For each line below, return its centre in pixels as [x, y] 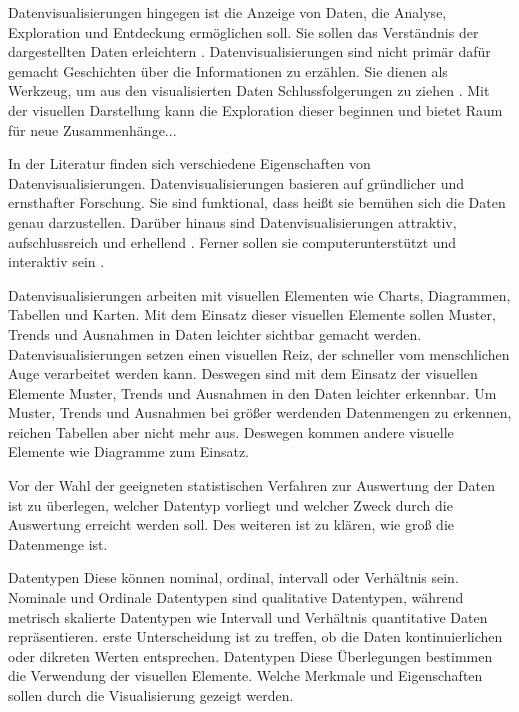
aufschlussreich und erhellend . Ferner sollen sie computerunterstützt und [232, 241]
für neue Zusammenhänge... [92, 129]
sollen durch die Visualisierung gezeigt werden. [151, 695]
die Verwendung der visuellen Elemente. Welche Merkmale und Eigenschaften [245, 675]
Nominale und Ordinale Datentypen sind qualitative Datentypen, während [236, 597]
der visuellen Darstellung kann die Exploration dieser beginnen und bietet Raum [255, 109]
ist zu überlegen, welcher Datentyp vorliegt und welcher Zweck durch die [230, 504]
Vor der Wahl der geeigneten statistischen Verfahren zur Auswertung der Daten [251, 485]
